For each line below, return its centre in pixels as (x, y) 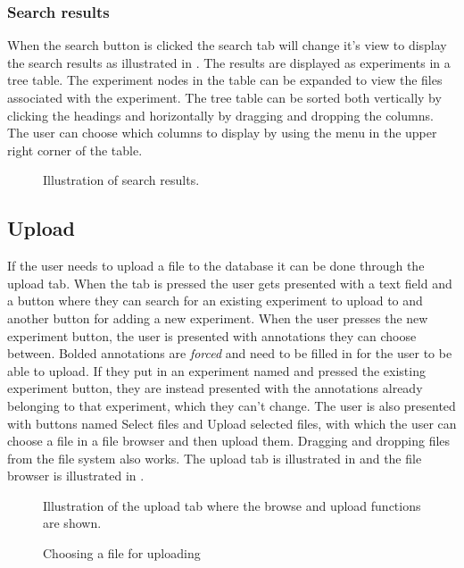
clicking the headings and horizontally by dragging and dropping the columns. (220, 115)
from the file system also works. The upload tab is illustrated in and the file (215, 458)
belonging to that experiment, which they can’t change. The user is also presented (232, 405)
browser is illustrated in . (76, 476)
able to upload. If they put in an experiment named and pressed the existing (216, 370)
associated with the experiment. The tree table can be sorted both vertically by (224, 97)
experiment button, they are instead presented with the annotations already (215, 388)
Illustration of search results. (121, 180)
